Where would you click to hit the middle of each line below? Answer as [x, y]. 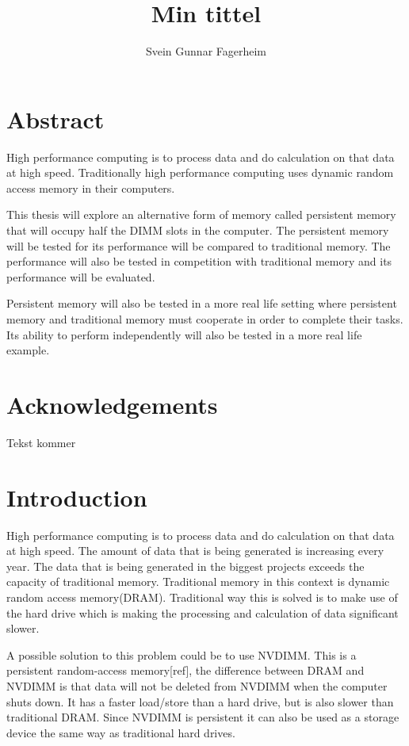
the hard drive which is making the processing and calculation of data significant [203, 612]
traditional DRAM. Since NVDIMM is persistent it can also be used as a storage [203, 717]
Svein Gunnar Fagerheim [206, 51]
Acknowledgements [112, 404]
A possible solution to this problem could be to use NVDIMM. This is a [182, 654]
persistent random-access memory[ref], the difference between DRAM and [185, 670]
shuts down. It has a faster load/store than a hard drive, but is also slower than [200, 701]
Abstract [55, 119]
